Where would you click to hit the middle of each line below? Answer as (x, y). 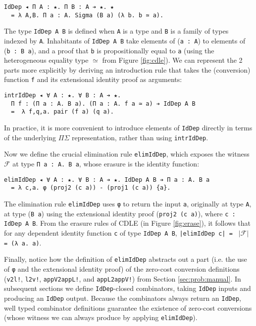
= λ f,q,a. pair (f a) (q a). (62, 112)
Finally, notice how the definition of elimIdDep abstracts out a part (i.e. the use (126, 259)
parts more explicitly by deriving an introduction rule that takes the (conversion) (127, 69)
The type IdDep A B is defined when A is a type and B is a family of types (116, 31)
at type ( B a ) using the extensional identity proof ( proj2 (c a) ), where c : (120, 213)
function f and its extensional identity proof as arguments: (93, 79)
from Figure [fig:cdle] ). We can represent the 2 (172, 60)
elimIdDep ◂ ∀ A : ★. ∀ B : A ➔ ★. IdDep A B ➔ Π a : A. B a (107, 180)
